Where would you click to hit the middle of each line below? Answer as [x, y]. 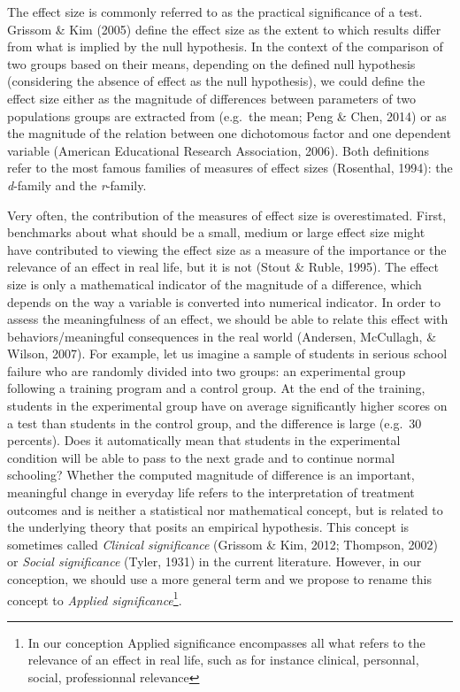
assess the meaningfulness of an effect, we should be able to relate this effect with [228, 319]
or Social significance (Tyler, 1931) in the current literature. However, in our [215, 561]
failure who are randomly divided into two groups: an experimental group [207, 370]
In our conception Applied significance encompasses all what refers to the [226, 642]
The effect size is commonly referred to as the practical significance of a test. [215, 12]
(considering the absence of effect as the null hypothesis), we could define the [216, 81]
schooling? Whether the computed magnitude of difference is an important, [211, 475]
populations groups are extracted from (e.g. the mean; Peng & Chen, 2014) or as [227, 115]
